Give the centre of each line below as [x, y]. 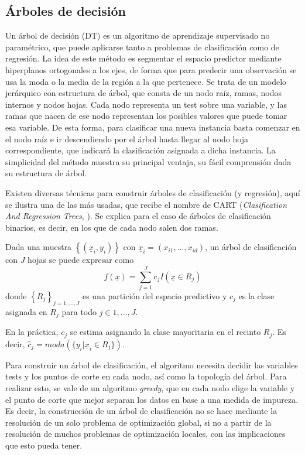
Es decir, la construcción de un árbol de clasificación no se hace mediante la [141, 411]
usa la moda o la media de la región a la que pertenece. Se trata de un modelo [146, 81]
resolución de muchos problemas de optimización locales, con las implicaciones [145, 434]
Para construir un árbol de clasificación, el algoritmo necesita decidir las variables [152, 365]
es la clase [256, 296]
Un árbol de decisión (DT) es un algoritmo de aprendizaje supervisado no [138, 35]
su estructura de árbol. [46, 173]
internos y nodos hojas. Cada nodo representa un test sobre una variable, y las [146, 104]
